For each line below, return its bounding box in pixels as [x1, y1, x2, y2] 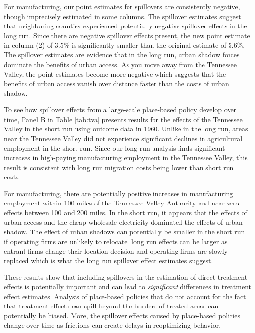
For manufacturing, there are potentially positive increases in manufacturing [4, 188, 233, 198]
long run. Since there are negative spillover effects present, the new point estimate [4, 30, 250, 40]
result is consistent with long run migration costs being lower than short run [4, 162, 234, 172]
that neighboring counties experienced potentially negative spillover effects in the [4, 21, 247, 31]
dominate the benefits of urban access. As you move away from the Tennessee [4, 59, 237, 69]
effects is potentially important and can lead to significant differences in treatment [4, 282, 252, 292]
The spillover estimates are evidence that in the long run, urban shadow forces [4, 49, 240, 59]
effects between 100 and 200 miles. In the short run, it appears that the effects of [4, 207, 247, 217]
